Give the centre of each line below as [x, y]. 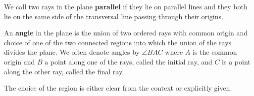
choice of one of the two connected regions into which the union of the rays [118, 42]
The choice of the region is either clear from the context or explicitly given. [118, 88]
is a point [236, 61]
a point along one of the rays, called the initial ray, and [128, 61]
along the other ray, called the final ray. [64, 71]
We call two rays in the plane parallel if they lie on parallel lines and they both [126, 6]
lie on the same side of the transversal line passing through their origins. [114, 16]
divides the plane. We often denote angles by [72, 52]
